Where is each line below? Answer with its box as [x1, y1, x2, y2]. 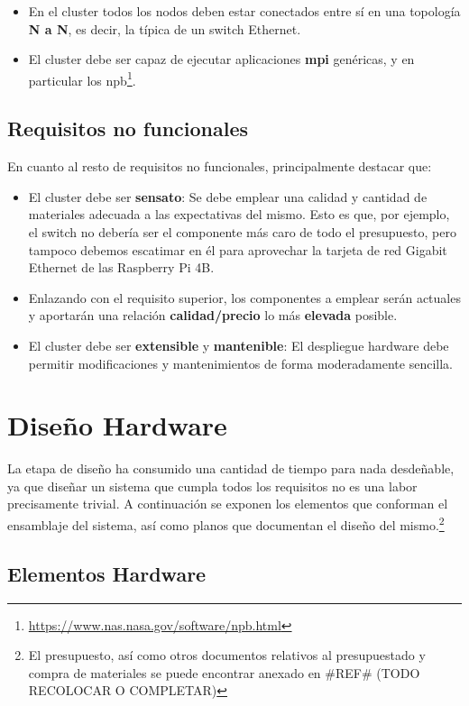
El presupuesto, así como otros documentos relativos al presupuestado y [28, 646, 426, 665]
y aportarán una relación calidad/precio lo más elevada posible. [28, 306, 398, 325]
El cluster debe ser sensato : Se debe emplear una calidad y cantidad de [28, 187, 428, 206]
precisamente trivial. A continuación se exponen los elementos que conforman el [7, 494, 448, 513]
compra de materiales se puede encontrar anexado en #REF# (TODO [28, 663, 420, 682]
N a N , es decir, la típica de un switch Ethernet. [28, 19, 301, 38]
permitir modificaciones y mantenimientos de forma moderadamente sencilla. [28, 353, 453, 372]
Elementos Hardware [7, 559, 207, 587]
